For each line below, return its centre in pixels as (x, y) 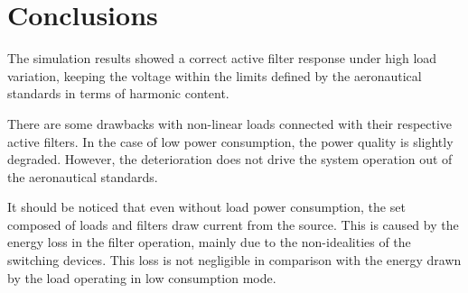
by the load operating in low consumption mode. (142, 277)
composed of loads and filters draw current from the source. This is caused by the (233, 224)
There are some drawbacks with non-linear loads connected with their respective (230, 123)
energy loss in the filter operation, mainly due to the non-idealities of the (209, 242)
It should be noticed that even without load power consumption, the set (206, 207)
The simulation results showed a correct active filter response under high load (222, 58)
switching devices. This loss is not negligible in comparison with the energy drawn (234, 260)
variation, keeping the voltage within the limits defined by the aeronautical (215, 75)
